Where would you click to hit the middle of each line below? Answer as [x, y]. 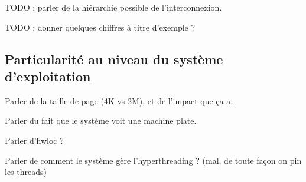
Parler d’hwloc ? [34, 140]
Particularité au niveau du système [114, 59]
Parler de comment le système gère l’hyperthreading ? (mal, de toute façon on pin [153, 160]
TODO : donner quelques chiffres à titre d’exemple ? [100, 27]
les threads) [26, 172]
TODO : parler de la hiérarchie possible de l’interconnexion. [113, 7]
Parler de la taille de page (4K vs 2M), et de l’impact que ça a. [119, 100]
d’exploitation [48, 76]
